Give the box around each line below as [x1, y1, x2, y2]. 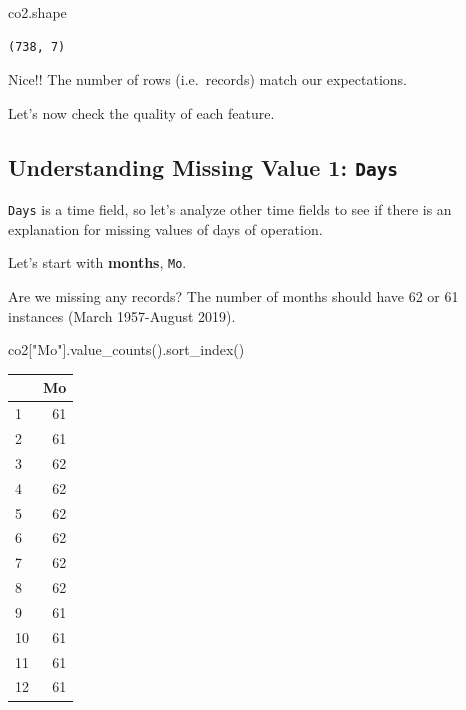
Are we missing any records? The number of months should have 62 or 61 [8, 286, 459, 307]
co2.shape [8, 2, 67, 22]
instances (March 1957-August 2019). [8, 305, 236, 326]
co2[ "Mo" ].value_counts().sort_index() [8, 339, 245, 360]
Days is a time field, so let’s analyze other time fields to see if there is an [8, 199, 452, 220]
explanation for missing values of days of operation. [8, 218, 323, 239]
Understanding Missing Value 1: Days [8, 151, 399, 182]
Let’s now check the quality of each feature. [8, 102, 275, 123]
